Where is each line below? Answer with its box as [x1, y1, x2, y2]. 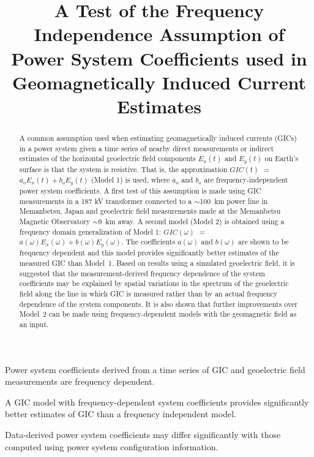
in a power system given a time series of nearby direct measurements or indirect [19, 143, 274, 153]
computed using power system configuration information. [5, 440, 219, 453]
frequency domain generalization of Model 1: [19, 226, 162, 236]
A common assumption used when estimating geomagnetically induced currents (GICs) [19, 132, 297, 143]
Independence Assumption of [34, 21, 285, 47]
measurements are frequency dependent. [5, 375, 155, 388]
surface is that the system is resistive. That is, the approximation [19, 164, 228, 175]
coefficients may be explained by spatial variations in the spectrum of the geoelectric [19, 278, 289, 289]
